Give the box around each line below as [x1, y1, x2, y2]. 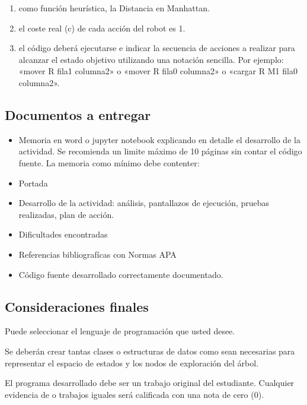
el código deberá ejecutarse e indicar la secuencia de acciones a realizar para [18, 42, 295, 54]
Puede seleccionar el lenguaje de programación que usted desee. [5, 325, 235, 337]
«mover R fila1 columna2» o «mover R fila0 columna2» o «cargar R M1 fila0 [18, 65, 298, 77]
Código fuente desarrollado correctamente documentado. [18, 268, 223, 280]
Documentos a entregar [5, 105, 151, 124]
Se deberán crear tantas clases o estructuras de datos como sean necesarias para [5, 344, 295, 357]
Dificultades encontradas [18, 228, 108, 241]
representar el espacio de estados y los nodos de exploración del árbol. [5, 356, 259, 369]
